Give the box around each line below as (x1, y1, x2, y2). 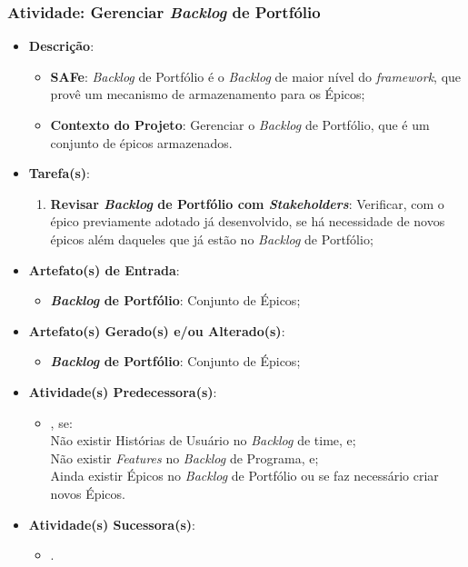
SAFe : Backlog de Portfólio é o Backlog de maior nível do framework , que (50, 66, 462, 85)
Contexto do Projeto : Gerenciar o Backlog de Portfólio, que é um (50, 115, 430, 134)
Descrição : (28, 36, 95, 55)
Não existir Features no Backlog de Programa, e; (50, 448, 319, 467)
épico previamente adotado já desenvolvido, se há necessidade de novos (50, 212, 445, 231)
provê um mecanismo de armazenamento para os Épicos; (50, 85, 365, 104)
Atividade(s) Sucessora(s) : (28, 514, 195, 533)
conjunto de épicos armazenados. (50, 133, 233, 152)
